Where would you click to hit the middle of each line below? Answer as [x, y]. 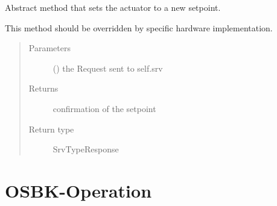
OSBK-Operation [78, 190]
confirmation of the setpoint [104, 108]
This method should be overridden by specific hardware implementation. [139, 27]
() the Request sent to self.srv [108, 68]
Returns [43, 88]
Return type [51, 129]
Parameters [49, 48]
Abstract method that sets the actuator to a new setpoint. [113, 7]
